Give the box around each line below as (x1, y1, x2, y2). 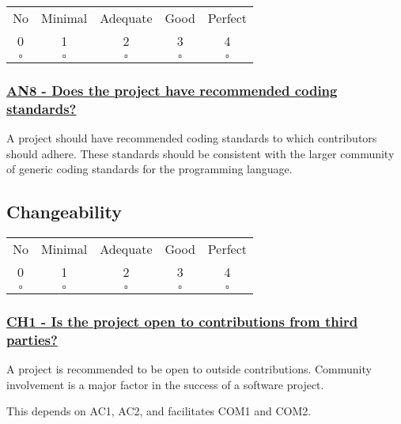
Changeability (6, 199, 122, 224)
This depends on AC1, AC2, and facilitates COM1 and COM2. (6, 403, 312, 419)
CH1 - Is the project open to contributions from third (6, 312, 358, 331)
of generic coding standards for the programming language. (6, 161, 293, 177)
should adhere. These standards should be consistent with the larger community (6, 145, 395, 161)
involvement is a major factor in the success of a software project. (6, 376, 324, 392)
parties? (6, 329, 58, 349)
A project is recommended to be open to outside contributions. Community (6, 361, 372, 377)
